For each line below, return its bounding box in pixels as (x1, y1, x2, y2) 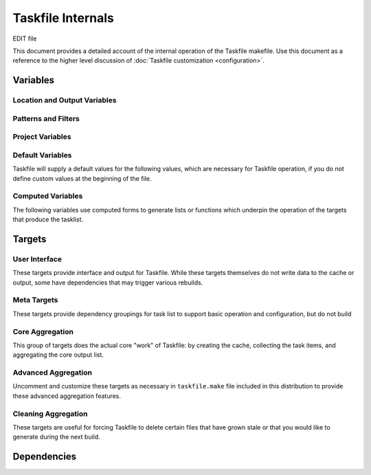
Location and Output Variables (12, 96, 117, 105)
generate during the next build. (12, 433, 101, 441)
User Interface (12, 254, 62, 264)
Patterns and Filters (12, 113, 80, 123)
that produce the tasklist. (12, 215, 84, 223)
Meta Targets (12, 296, 58, 305)
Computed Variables (12, 191, 83, 201)
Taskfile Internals (12, 10, 115, 25)
